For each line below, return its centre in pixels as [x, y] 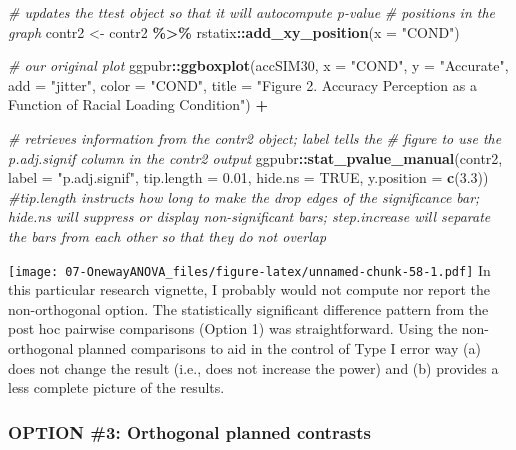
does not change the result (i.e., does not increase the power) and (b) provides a [253, 367]
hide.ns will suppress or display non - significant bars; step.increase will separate [249, 216]
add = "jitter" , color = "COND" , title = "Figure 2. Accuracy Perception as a [242, 84]
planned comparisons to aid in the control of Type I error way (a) [279, 347]
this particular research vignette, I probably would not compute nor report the [249, 289]
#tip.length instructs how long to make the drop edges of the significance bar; [244, 196]
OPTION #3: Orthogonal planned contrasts [189, 431]
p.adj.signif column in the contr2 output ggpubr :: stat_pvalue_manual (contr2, [255, 157]
